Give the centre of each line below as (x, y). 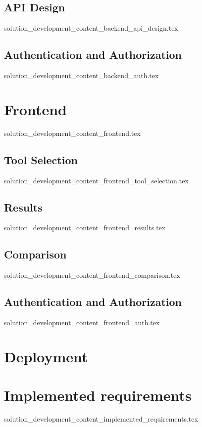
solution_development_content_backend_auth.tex (81, 75)
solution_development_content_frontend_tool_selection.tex (96, 180)
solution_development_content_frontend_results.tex (85, 228)
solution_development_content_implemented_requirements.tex (101, 419)
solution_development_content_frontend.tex (72, 133)
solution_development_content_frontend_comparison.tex (92, 275)
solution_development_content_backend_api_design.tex (91, 28)
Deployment (46, 356)
